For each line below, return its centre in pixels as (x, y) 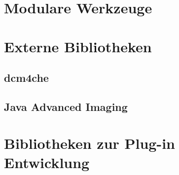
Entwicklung (47, 162)
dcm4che (26, 78)
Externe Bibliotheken (78, 46)
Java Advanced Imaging (66, 106)
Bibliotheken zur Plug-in (90, 143)
